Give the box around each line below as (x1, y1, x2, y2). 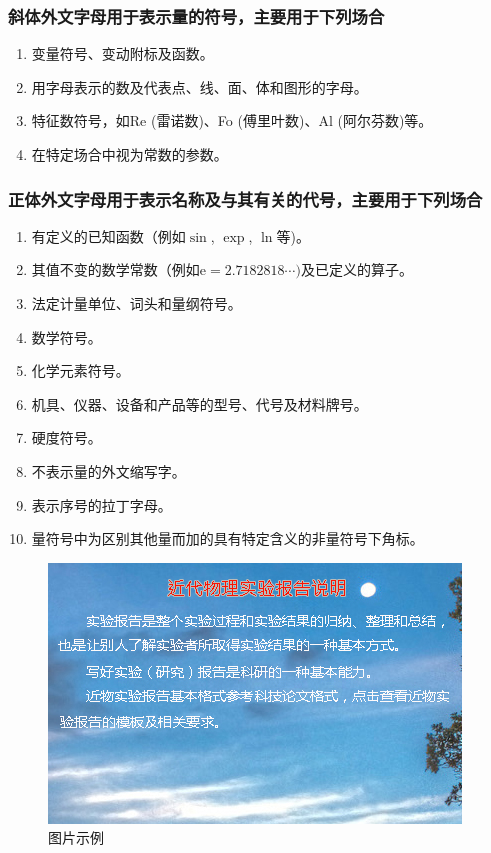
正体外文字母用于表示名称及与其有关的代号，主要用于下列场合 (8, 186, 483, 211)
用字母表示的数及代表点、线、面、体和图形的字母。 (31, 76, 368, 97)
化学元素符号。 (31, 360, 130, 381)
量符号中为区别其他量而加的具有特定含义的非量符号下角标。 (31, 528, 424, 549)
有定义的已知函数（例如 (31, 225, 186, 246)
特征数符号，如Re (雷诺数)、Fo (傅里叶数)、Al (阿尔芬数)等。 (31, 110, 433, 131)
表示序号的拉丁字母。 (31, 494, 172, 515)
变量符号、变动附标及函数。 (31, 43, 214, 64)
